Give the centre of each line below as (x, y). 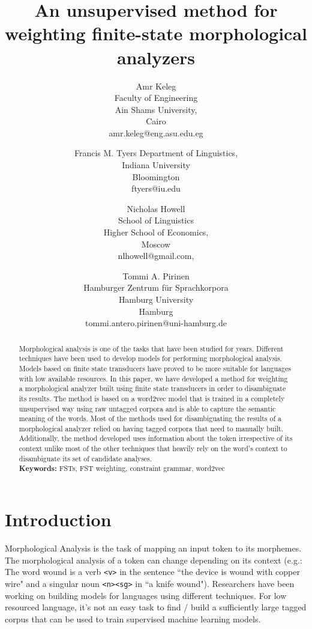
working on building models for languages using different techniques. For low (146, 595)
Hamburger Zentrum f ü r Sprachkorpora (156, 287)
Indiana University (156, 165)
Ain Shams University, (156, 109)
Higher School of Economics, (156, 232)
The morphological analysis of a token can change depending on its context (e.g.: (154, 560)
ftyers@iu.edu (156, 188)
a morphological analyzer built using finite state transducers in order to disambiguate (152, 388)
